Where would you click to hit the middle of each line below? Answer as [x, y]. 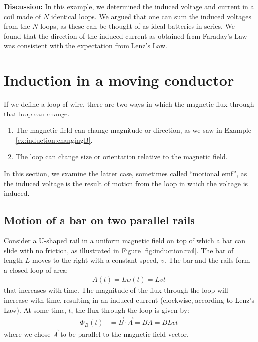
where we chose [27, 334]
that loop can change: [37, 113]
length [14, 260]
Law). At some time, [35, 309]
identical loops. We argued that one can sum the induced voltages [151, 16]
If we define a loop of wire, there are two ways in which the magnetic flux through [129, 104]
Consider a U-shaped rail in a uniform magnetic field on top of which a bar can [125, 241]
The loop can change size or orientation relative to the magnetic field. [122, 157]
